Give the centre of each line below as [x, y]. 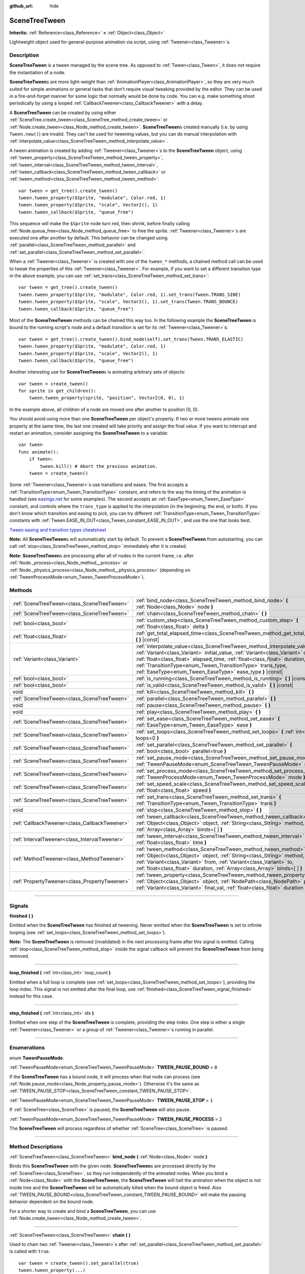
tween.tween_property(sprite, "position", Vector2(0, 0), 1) [107, 398]
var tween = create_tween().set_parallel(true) [79, 1263]
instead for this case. [31, 996]
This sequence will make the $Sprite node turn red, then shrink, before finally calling [100, 224]
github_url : [21, 6]
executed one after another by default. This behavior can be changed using [88, 238]
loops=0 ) [147, 738]
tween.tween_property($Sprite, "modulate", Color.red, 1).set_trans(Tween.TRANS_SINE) [130, 295]
